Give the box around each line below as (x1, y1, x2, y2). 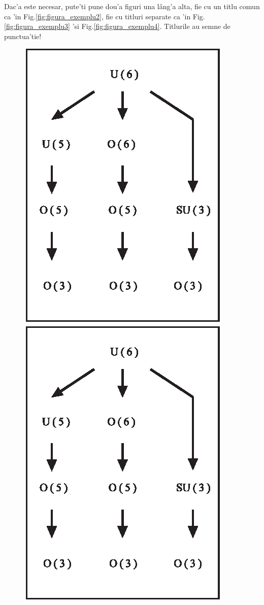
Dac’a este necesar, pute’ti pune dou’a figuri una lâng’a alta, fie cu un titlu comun (4, 1, 260, 11)
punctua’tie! (4, 30, 42, 41)
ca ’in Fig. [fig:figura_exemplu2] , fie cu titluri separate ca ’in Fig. (4, 11, 205, 21)
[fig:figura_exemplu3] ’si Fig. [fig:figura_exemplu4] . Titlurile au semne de (4, 21, 230, 31)
